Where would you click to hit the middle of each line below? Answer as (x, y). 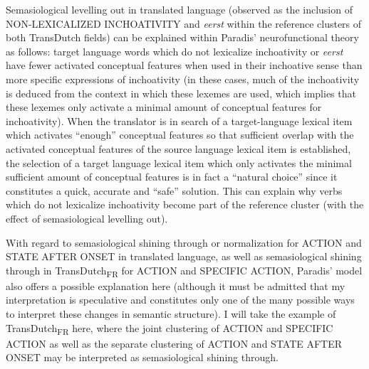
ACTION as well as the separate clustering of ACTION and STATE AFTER (174, 343)
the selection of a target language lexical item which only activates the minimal (179, 162)
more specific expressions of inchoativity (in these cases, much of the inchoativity (183, 79)
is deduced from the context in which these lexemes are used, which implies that (181, 93)
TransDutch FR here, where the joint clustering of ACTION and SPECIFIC (170, 328)
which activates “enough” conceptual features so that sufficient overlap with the (180, 135)
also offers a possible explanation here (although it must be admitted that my (176, 285)
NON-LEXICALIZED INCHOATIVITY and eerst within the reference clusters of (184, 23)
